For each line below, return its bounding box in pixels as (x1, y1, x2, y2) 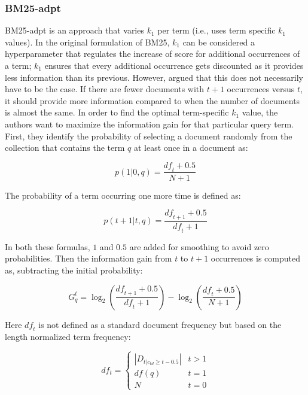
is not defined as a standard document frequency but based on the (38, 318, 282, 330)
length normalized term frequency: (5, 330, 131, 343)
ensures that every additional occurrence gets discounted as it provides (44, 59, 304, 71)
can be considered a (182, 35, 255, 48)
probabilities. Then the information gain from (5, 252, 172, 265)
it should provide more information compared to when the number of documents (5, 94, 300, 107)
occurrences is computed (211, 252, 300, 265)
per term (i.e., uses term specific (157, 24, 276, 37)
